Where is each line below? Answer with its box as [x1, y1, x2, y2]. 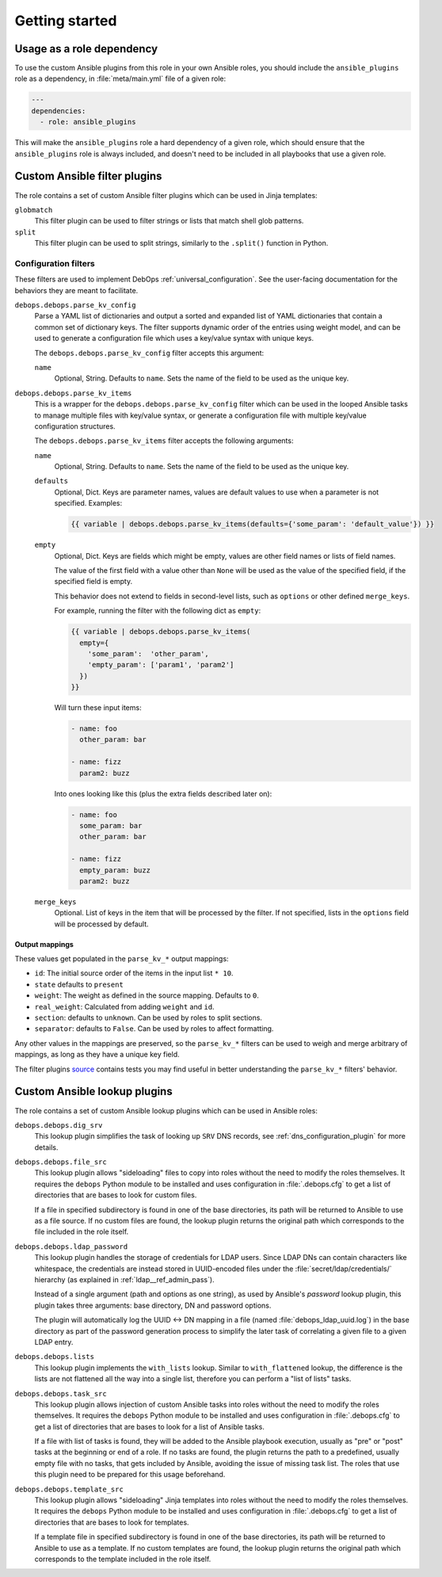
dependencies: [31, 106, 86, 115]
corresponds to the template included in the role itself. [34, 1554, 211, 1564]
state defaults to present [34, 979, 124, 989]
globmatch [14, 205, 53, 214]
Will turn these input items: [54, 703, 142, 712]
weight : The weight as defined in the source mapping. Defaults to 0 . [34, 991, 259, 1000]
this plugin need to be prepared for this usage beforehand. [34, 1470, 226, 1480]
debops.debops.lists [14, 1352, 95, 1361]
